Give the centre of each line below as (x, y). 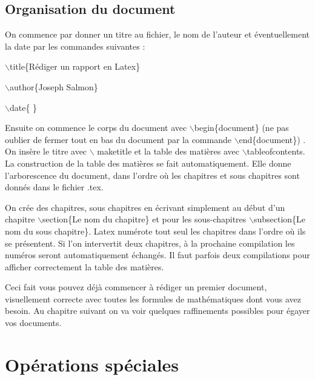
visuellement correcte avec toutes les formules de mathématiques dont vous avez (153, 298)
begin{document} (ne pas (241, 128)
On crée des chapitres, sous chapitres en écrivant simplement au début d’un (145, 207)
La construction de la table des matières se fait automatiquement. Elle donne (148, 163)
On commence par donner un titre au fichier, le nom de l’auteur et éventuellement (157, 34)
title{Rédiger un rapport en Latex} (75, 66)
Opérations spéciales (92, 364)
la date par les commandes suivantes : (75, 46)
